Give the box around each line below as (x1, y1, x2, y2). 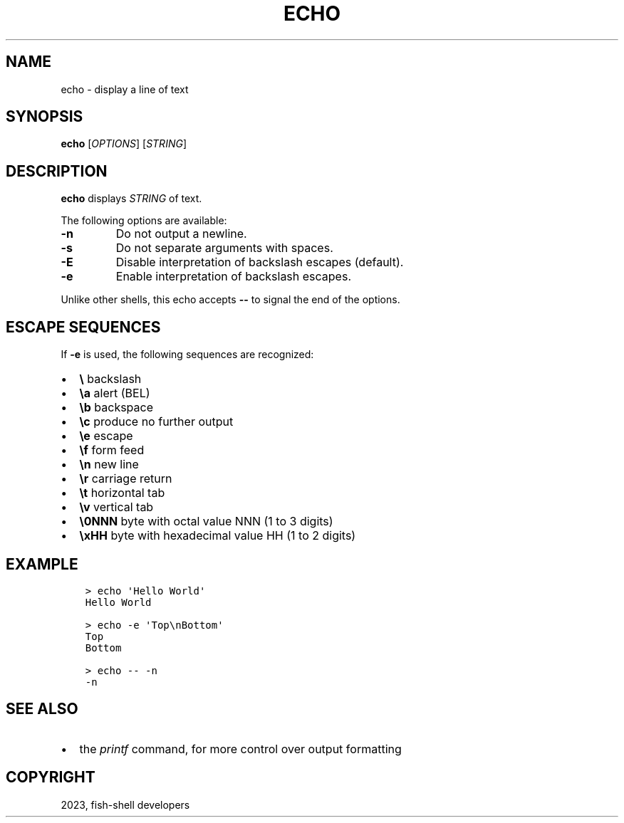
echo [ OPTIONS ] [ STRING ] (61, 137, 187, 150)
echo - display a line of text (61, 83, 189, 95)
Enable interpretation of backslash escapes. (115, 269, 351, 284)
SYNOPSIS (6, 108, 83, 126)
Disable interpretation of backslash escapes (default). (115, 255, 404, 270)
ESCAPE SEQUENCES (6, 318, 161, 336)
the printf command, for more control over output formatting (79, 741, 402, 756)
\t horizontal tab (79, 486, 165, 500)
